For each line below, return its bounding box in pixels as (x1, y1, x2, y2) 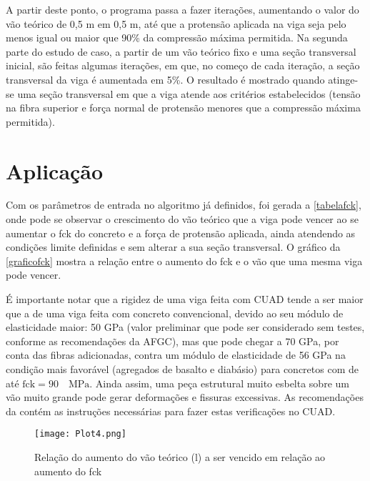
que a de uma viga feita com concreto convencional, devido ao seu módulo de (6, 305, 344, 320)
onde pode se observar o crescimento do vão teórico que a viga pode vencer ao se (6, 212, 359, 227)
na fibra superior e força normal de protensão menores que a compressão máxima (6, 100, 361, 115)
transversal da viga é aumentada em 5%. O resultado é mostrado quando (6, 71, 325, 86)
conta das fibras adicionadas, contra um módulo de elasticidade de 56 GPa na (6, 347, 346, 362)
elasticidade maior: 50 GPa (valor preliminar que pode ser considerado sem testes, (6, 319, 365, 334)
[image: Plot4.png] (34, 429, 126, 440)
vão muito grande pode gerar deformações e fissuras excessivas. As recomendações (6, 390, 364, 405)
